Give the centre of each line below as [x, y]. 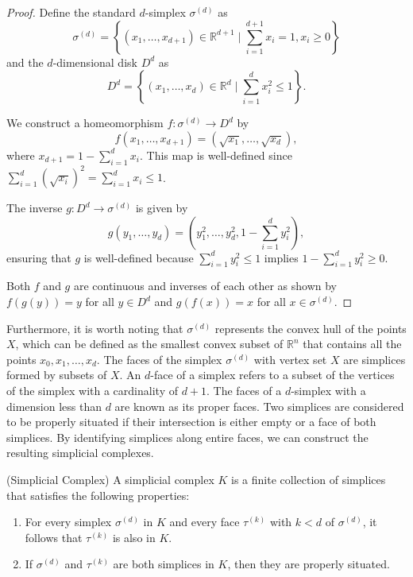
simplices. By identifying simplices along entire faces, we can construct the [187, 437]
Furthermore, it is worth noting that [95, 328]
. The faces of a [244, 391]
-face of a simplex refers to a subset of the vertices [272, 375]
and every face [205, 522]
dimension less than [54, 406]
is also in [134, 537]
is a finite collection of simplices [309, 479]
